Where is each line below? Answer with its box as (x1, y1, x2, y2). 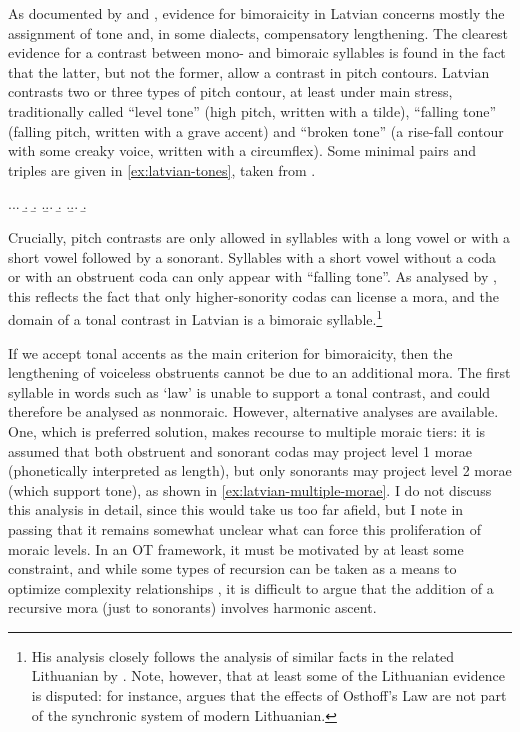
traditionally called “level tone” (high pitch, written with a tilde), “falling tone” (8, 100, 497, 121)
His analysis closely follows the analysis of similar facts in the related (31, 645, 455, 666)
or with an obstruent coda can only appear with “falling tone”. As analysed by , (8, 266, 497, 287)
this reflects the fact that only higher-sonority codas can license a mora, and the (8, 285, 499, 306)
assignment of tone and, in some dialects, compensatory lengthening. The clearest (8, 22, 508, 43)
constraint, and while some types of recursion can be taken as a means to (8, 558, 457, 579)
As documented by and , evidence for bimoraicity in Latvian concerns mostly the (8, 3, 505, 23)
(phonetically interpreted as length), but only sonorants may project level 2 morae (8, 460, 512, 481)
